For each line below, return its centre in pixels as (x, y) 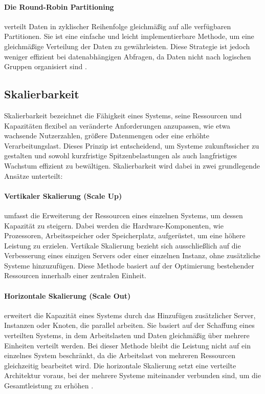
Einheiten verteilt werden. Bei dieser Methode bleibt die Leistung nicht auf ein (127, 345)
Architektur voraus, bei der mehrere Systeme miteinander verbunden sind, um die (132, 375)
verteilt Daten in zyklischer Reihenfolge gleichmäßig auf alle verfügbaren (118, 26)
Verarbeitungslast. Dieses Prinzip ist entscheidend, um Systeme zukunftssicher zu (132, 145)
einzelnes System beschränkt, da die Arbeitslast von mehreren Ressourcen (120, 355)
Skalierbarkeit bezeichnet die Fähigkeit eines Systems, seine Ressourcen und (123, 115)
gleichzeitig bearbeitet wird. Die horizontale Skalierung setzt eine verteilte (120, 365)
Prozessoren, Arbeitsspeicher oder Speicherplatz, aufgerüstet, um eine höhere (125, 235)
